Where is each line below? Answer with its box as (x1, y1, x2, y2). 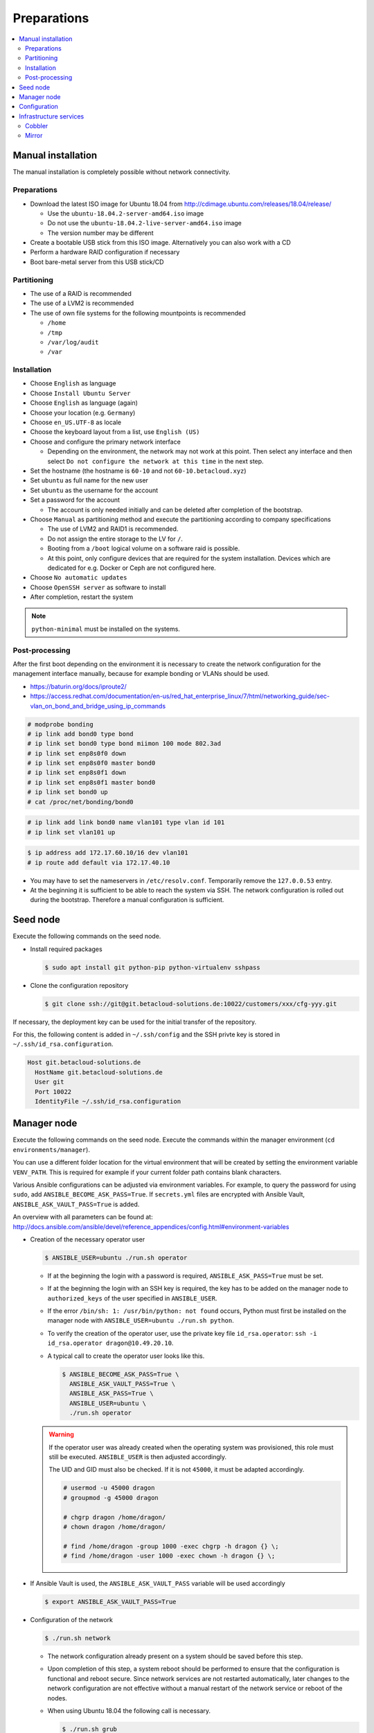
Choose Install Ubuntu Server (30, 389, 131, 397)
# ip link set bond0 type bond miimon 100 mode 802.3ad (27, 740, 222, 748)
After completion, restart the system (30, 593, 134, 601)
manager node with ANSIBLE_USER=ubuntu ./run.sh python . (47, 1316, 235, 1325)
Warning (48, 1430, 74, 1438)
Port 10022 (35, 1088, 72, 1095)
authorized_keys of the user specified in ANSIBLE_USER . (47, 1294, 217, 1303)
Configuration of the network (30, 1616, 114, 1624)
